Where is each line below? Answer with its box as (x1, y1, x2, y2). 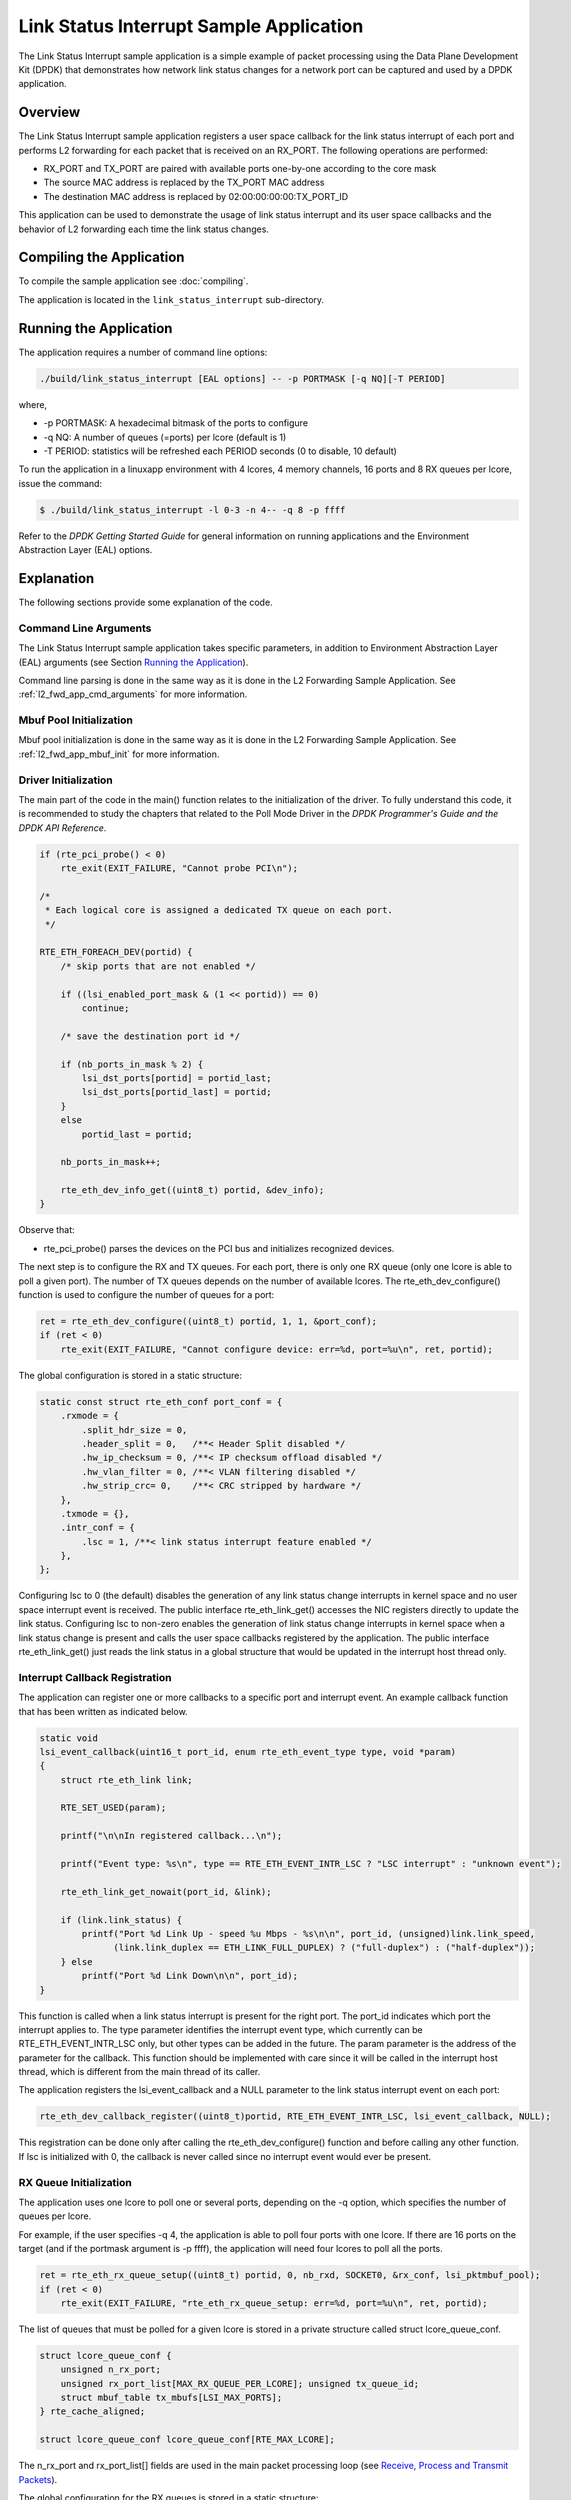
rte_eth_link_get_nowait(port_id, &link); (60, 1886, 272, 1897)
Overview (18, 104, 81, 121)
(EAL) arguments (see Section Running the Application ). (18, 656, 249, 668)
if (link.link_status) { (60, 1914, 183, 1925)
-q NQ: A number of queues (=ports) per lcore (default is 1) (43, 431, 287, 443)
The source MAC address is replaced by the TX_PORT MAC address (43, 176, 325, 189)
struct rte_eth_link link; (60, 1774, 194, 1785)
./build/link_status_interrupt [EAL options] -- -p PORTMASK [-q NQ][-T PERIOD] (39, 373, 446, 384)
